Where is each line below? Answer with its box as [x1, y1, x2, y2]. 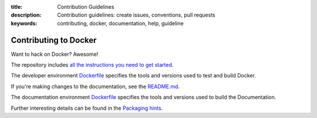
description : [11, 12, 42, 19]
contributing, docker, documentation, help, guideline [57, 19, 184, 26]
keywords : [11, 19, 38, 26]
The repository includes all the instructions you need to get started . [11, 62, 174, 69]
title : [11, 4, 23, 10]
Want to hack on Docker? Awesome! [11, 50, 99, 58]
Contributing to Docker [11, 35, 97, 45]
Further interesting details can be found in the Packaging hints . [11, 104, 163, 112]
